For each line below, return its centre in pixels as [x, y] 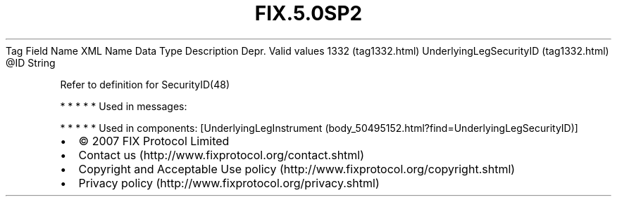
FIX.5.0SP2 [308, 13]
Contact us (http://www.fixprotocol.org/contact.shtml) [222, 155]
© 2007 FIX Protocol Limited [154, 141]
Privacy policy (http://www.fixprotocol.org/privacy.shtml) [229, 183]
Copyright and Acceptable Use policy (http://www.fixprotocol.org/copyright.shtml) [297, 169]
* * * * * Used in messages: [124, 106]
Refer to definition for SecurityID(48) [145, 84]
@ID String [31, 62]
